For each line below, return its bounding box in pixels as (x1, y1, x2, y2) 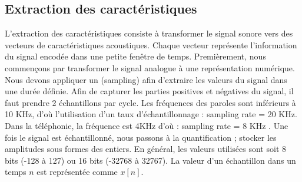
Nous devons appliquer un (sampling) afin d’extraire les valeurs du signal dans (5, 73, 287, 85)
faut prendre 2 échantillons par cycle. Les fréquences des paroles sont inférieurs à (5, 96, 296, 108)
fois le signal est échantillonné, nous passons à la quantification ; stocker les (5, 131, 277, 143)
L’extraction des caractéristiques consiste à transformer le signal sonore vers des (5, 27, 293, 39)
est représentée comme (36, 166, 118, 178)
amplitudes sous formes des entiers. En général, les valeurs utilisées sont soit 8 (5, 143, 286, 155)
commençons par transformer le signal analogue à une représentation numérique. (5, 61, 295, 74)
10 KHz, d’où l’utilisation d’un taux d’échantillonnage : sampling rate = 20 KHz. (5, 108, 297, 120)
